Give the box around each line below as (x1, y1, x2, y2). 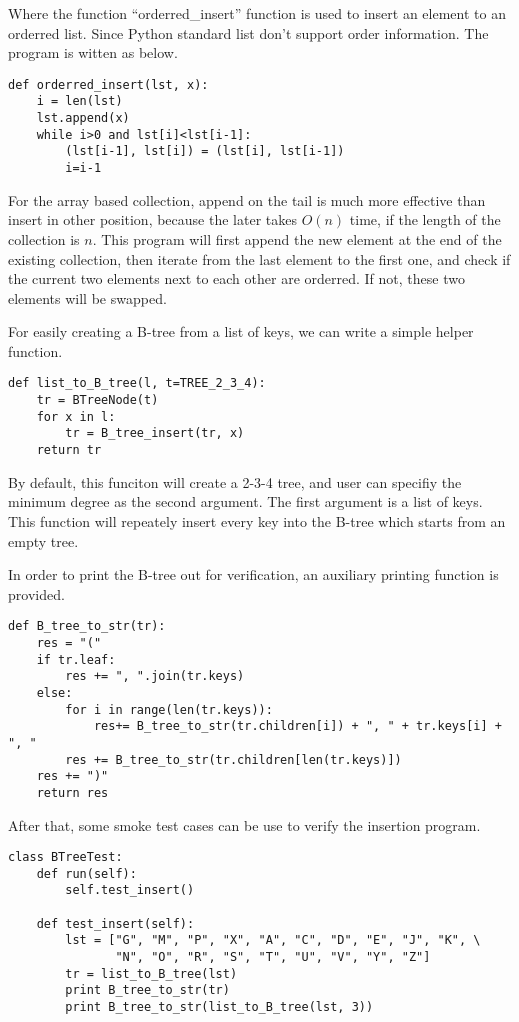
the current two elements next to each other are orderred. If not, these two (8, 268, 465, 289)
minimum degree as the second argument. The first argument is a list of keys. (8, 491, 483, 512)
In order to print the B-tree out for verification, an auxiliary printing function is (8, 564, 499, 585)
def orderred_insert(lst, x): (8, 77, 209, 92)
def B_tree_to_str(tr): (8, 619, 166, 634)
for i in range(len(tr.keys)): (65, 702, 273, 717)
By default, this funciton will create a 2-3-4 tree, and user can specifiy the (8, 471, 462, 492)
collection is (8, 228, 80, 249)
